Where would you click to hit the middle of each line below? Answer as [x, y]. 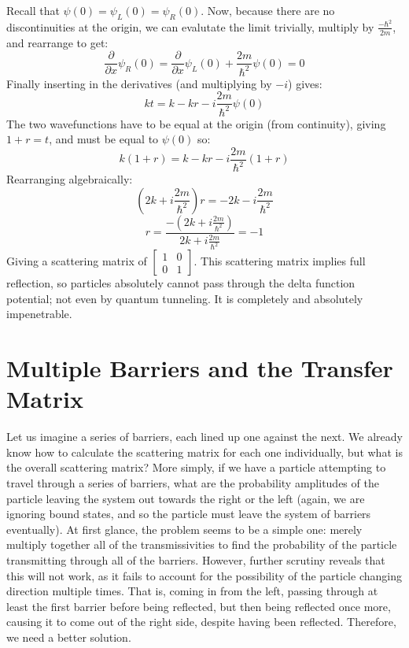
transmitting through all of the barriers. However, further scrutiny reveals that [196, 560]
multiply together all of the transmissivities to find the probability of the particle [202, 544]
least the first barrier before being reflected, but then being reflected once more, [199, 606]
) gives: [305, 83]
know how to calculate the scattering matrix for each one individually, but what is [204, 452]
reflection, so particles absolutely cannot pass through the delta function [181, 283]
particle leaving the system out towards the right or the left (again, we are [186, 498]
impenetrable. [39, 314]
